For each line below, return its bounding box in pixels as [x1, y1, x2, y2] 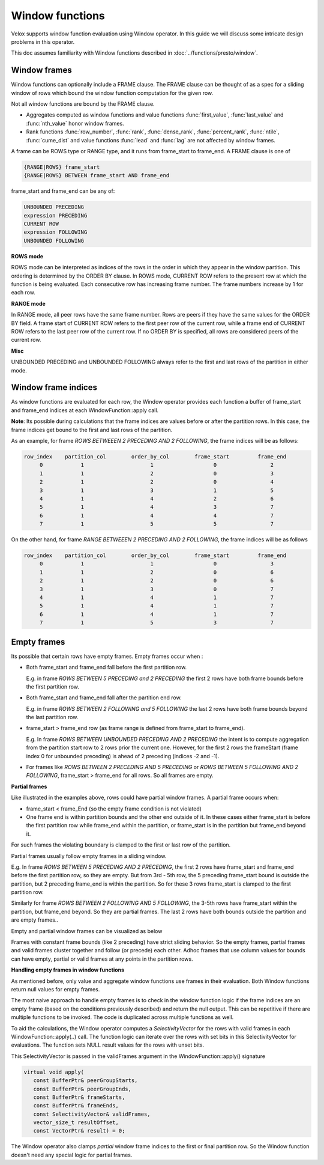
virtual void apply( [23, 1068, 84, 1075]
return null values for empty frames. [11, 986, 100, 993]
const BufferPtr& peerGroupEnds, [33, 1085, 132, 1092]
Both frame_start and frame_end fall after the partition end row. [26, 694, 182, 701]
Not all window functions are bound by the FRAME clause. [11, 100, 155, 108]
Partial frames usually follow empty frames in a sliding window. [11, 852, 167, 859]
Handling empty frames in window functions [11, 966, 125, 973]
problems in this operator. [11, 38, 75, 45]
